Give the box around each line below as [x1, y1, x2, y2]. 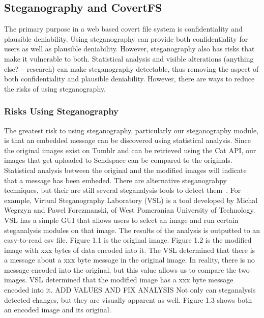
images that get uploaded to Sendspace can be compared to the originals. [4, 155, 232, 165]
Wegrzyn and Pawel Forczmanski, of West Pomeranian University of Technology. [4, 205, 255, 215]
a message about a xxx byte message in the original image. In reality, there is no [4, 254, 255, 265]
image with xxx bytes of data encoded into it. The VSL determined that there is [4, 244, 255, 255]
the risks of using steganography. [4, 83, 106, 94]
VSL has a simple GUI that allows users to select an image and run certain [4, 214, 239, 225]
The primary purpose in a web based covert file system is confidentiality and [4, 23, 243, 34]
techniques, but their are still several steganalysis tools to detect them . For [4, 185, 241, 195]
